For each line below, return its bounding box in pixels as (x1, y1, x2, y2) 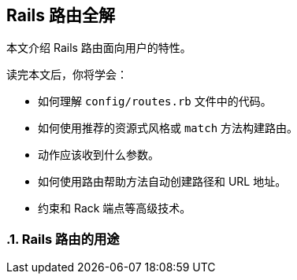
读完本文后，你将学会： (6, 68, 128, 82)
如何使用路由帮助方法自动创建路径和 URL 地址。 (38, 175, 287, 189)
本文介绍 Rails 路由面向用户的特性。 (6, 41, 191, 55)
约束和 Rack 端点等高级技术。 (38, 201, 191, 216)
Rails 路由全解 (6, 6, 115, 25)
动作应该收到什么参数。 (38, 148, 159, 162)
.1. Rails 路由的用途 (6, 230, 120, 247)
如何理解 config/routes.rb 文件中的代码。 (38, 94, 272, 109)
